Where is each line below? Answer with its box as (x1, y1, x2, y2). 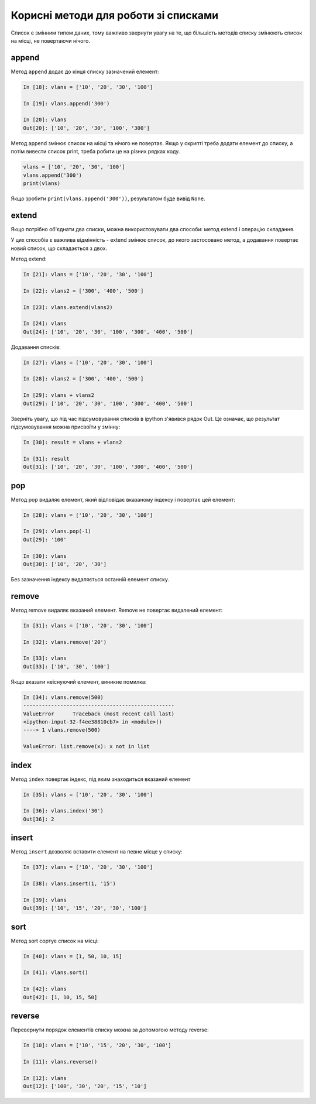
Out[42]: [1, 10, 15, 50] (23, 994, 98, 1000)
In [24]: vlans (23, 320, 67, 327)
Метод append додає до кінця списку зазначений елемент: (11, 68, 159, 75)
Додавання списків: (11, 343, 61, 351)
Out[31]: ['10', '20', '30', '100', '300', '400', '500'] (23, 464, 193, 471)
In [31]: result (23, 455, 70, 462)
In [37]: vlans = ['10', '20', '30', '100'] (23, 864, 153, 870)
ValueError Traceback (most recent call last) (23, 710, 175, 717)
